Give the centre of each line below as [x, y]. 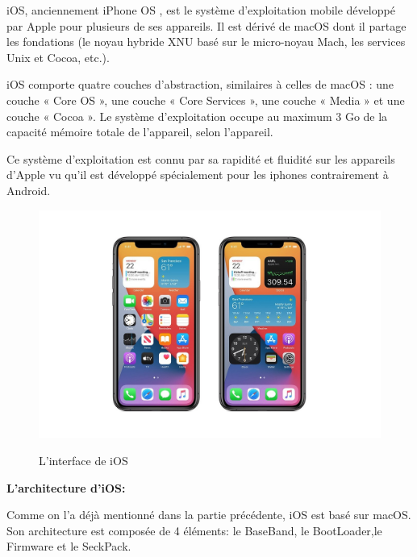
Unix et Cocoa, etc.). [58, 57]
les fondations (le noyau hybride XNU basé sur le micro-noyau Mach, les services [206, 42]
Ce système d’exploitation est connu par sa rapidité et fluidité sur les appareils [201, 158]
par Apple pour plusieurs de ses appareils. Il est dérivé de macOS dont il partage [206, 25]
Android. [29, 190]
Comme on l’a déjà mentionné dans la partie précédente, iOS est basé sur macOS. [209, 515]
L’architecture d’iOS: [66, 487]
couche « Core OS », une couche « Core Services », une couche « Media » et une [206, 100]
